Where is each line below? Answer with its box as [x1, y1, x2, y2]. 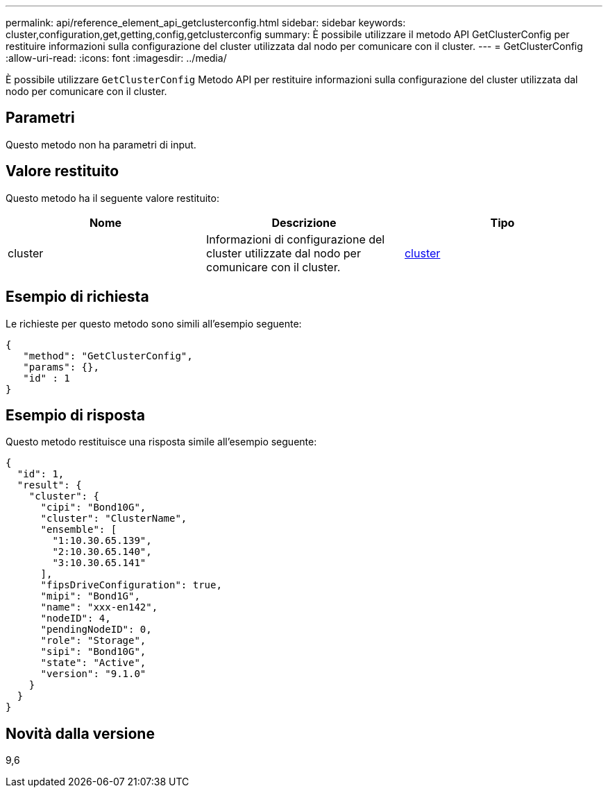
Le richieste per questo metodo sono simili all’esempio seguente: [6, 317, 302, 330]
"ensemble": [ [40, 524, 117, 536]
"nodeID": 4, [40, 613, 111, 624]
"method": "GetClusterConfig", [23, 350, 193, 361]
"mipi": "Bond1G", [40, 590, 140, 602]
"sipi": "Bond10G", [40, 646, 146, 658]
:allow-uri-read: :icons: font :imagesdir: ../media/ [6, 52, 227, 64]
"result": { [17, 479, 82, 491]
